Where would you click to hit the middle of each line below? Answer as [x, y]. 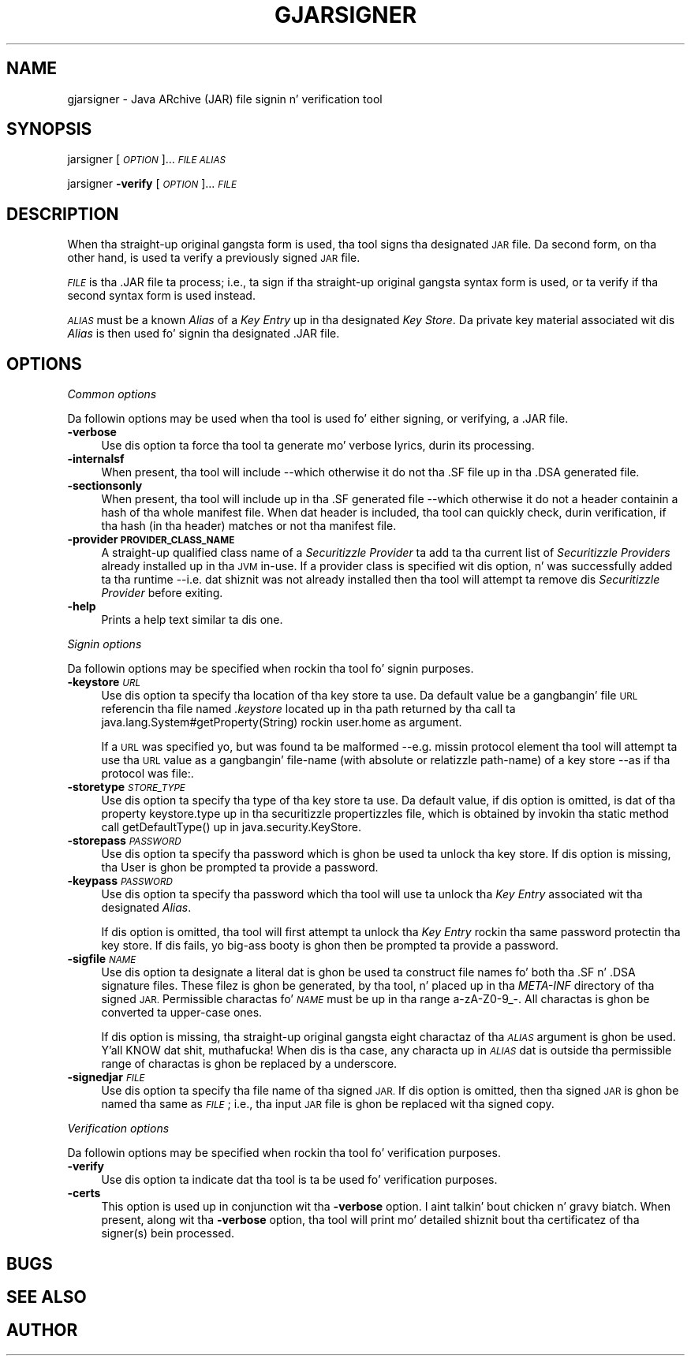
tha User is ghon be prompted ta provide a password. [240, 868]
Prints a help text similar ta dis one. [192, 620]
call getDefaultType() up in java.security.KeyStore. [231, 827]
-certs [84, 1193]
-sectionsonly [105, 486]
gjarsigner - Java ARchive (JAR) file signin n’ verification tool [225, 99]
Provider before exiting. [162, 593]
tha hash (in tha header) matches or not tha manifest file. [249, 526]
